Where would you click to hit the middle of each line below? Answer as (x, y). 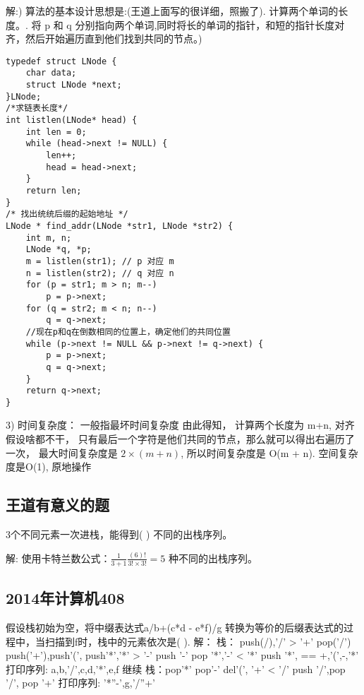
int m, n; (49, 238)
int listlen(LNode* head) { (72, 120)
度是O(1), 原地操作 (49, 467)
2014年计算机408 (65, 598)
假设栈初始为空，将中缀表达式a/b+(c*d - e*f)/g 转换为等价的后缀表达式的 (175, 627)
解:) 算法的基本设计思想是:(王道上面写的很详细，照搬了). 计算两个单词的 (172, 11)
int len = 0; (56, 132)
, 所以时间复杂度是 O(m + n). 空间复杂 (269, 452)
